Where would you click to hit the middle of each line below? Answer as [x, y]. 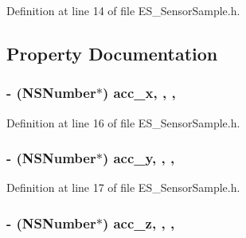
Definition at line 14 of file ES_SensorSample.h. [123, 10]
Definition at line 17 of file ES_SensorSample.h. [123, 187]
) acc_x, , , [139, 93]
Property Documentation [112, 53]
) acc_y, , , [139, 158]
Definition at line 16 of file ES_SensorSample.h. [123, 122]
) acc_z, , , [139, 222]
